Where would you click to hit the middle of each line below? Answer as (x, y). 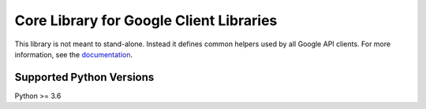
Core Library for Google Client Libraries (146, 20)
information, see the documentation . (74, 54)
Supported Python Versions (84, 77)
